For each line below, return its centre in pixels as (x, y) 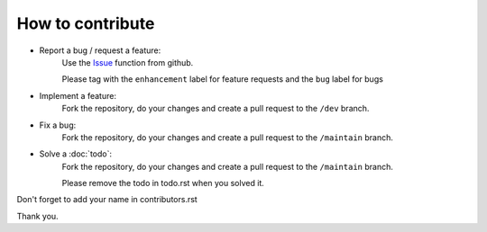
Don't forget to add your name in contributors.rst (107, 200)
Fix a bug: (58, 125)
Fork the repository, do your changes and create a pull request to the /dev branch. (216, 109)
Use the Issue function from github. (128, 62)
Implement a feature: (78, 95)
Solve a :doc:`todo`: (76, 154)
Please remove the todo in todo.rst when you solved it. (163, 183)
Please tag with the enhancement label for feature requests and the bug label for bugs (222, 79)
